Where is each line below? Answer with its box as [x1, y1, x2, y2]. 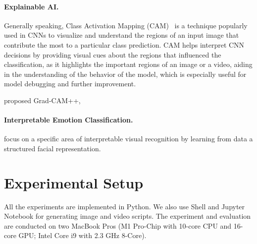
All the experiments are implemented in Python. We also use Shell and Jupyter [4, 201, 245, 211]
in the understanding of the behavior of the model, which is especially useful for [4, 68, 247, 79]
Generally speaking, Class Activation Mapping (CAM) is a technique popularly [4, 20, 248, 30]
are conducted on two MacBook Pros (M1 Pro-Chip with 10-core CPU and [4, 220, 232, 231]
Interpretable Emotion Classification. [4, 115, 133, 125]
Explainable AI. [4, 1, 59, 11]
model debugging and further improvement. [4, 78, 136, 89]
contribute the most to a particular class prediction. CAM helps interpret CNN [4, 39, 245, 50]
